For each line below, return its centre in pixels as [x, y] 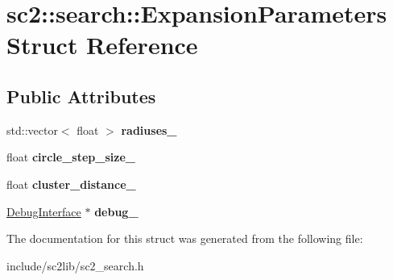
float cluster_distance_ [71, 184]
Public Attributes [81, 96]
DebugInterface [44, 211]
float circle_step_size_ [71, 157]
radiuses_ [149, 130]
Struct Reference [102, 45]
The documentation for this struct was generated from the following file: [185, 238]
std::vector [32, 130]
